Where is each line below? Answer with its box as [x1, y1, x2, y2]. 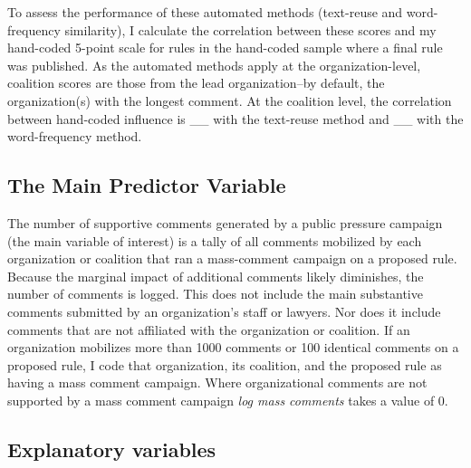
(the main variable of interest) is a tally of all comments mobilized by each [7, 231, 422, 250]
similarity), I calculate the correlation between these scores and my [64, 20, 437, 39]
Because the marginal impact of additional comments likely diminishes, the [7, 266, 424, 285]
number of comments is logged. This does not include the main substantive [7, 284, 423, 303]
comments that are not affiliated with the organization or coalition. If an [7, 320, 410, 339]
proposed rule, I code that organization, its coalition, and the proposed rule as [7, 355, 442, 374]
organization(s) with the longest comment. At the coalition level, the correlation [7, 91, 452, 110]
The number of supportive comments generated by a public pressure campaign [7, 213, 443, 232]
